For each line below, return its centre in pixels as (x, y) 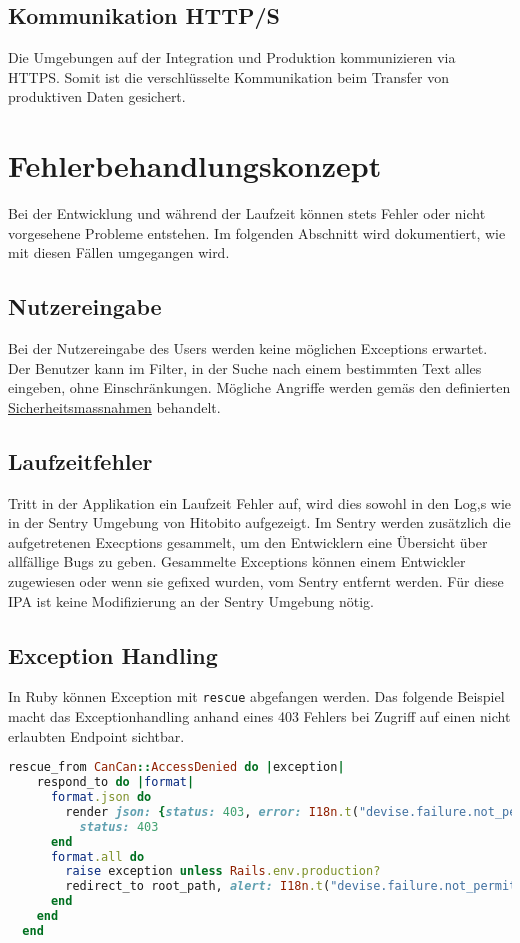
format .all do (97, 856)
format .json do (101, 797)
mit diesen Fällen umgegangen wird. (119, 252)
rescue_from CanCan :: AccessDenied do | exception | (176, 767)
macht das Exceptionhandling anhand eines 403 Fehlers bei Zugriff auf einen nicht (259, 716)
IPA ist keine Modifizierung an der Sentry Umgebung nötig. (191, 600)
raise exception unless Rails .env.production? (223, 871)
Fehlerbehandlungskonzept (195, 165)
